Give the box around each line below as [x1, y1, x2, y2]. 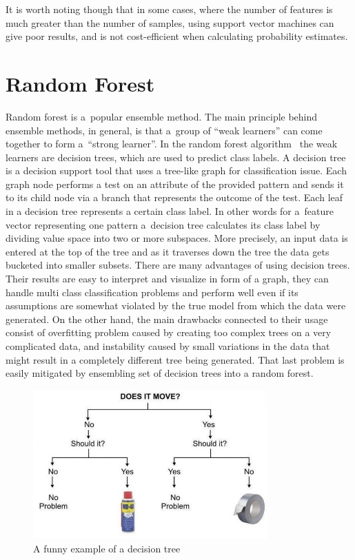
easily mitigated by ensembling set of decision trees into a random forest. [6, 366, 314, 380]
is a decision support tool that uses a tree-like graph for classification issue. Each [6, 163, 347, 178]
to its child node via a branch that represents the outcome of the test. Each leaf [6, 190, 343, 205]
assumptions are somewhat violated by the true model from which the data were [6, 298, 346, 313]
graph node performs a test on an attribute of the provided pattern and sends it [6, 176, 344, 191]
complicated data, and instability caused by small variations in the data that [6, 339, 330, 353]
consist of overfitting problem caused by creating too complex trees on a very [6, 325, 332, 340]
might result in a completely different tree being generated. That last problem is [6, 352, 345, 366]
